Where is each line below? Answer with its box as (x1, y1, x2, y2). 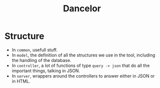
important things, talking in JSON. (11, 67, 80, 74)
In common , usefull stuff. (11, 47, 58, 53)
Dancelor (63, 3, 101, 14)
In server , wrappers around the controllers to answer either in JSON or (11, 73, 155, 79)
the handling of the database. (11, 57, 72, 63)
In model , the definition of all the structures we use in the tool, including (11, 52, 156, 58)
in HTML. (11, 78, 30, 84)
